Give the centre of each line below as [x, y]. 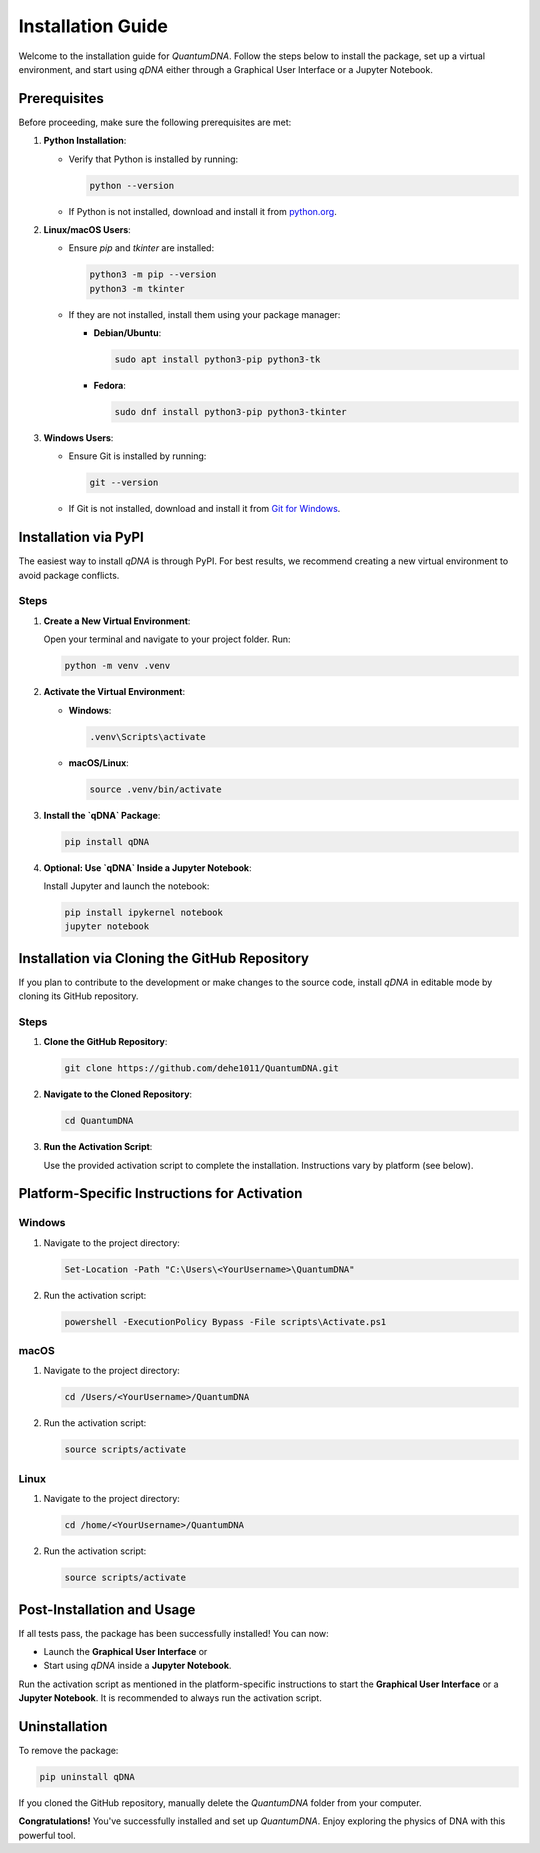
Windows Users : [78, 438]
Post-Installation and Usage [107, 1609]
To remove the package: [68, 1751]
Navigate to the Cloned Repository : [118, 1094]
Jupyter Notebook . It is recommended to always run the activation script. [170, 1698]
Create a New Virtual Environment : [117, 621]
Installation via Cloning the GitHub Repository [164, 958]
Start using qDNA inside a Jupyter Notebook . [137, 1666]
